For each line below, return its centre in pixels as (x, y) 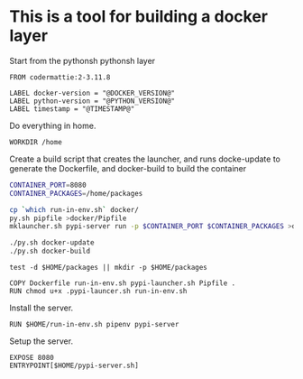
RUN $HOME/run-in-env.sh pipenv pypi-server (94, 325)
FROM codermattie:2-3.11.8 (60, 77)
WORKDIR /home (36, 142)
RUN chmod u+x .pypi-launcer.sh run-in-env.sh (98, 291)
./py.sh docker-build (50, 251)
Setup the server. (41, 341)
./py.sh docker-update (52, 243)
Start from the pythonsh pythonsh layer (83, 60)
